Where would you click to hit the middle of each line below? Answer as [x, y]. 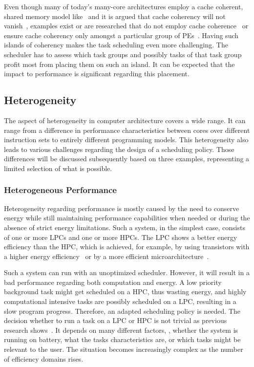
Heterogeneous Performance [60, 190]
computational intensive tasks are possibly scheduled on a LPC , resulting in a [120, 301]
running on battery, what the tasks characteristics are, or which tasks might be [122, 339]
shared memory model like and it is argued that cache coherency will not [115, 16]
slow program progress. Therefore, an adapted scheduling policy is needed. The [122, 311]
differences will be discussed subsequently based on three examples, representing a [127, 159]
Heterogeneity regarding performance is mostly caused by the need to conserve [122, 208]
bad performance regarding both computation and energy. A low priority [113, 282]
